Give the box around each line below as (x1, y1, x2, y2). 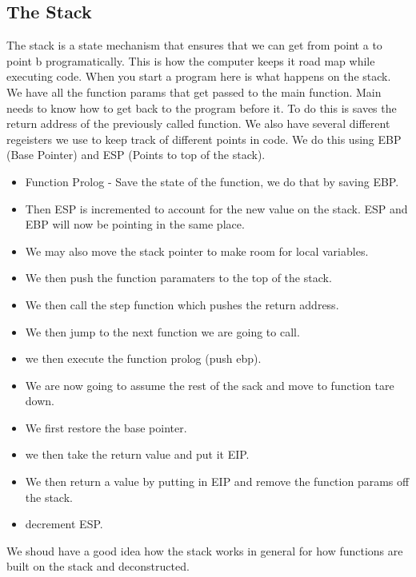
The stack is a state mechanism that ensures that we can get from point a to (6, 37, 382, 54)
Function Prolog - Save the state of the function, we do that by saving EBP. (25, 173, 399, 189)
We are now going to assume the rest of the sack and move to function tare (25, 376, 394, 393)
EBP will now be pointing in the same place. (25, 216, 245, 233)
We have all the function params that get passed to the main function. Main (6, 83, 382, 100)
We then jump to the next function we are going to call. (25, 323, 300, 340)
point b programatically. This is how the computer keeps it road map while (6, 52, 375, 69)
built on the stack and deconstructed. (6, 558, 190, 575)
